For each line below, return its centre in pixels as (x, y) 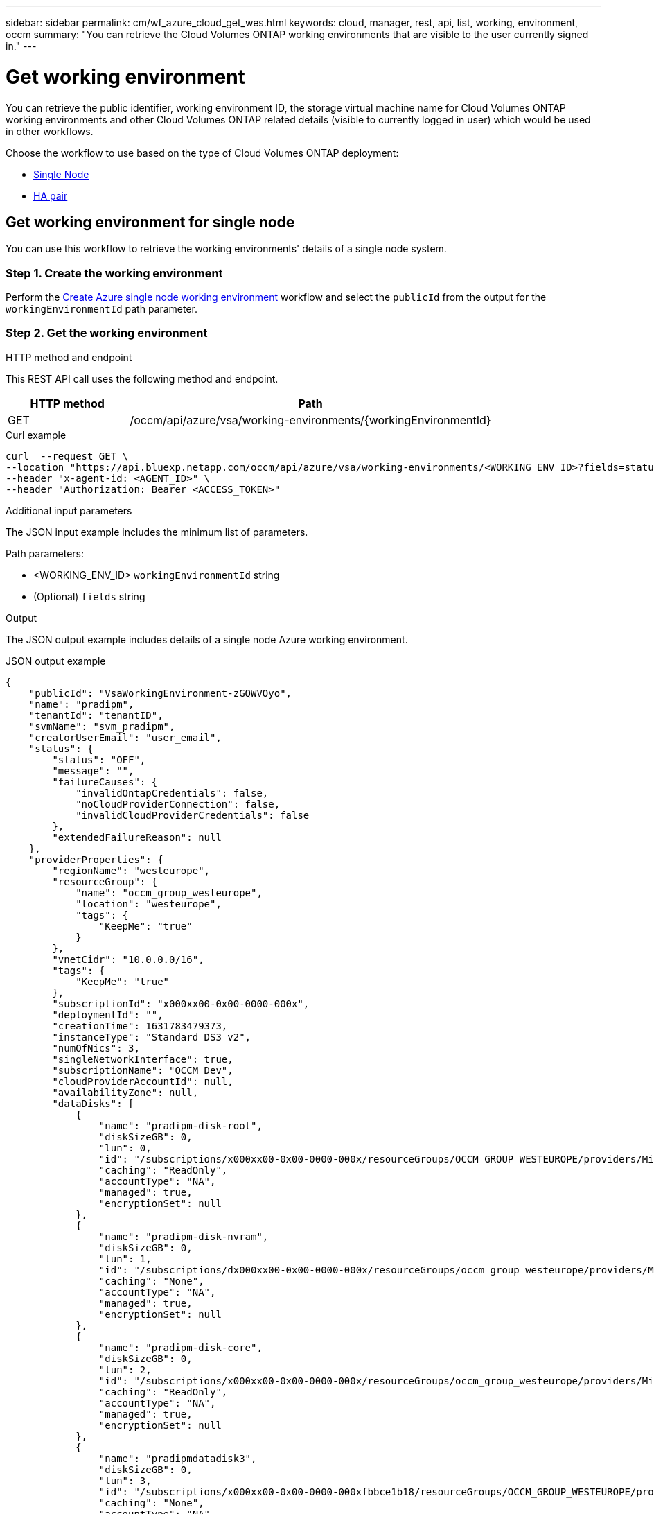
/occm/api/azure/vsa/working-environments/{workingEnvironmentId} (310, 420)
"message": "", (93, 771)
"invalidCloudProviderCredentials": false (193, 815)
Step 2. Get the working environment (107, 333)
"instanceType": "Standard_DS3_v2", (152, 1037)
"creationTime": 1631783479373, (140, 1026)
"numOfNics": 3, (96, 1048)
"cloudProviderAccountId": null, (143, 1081)
